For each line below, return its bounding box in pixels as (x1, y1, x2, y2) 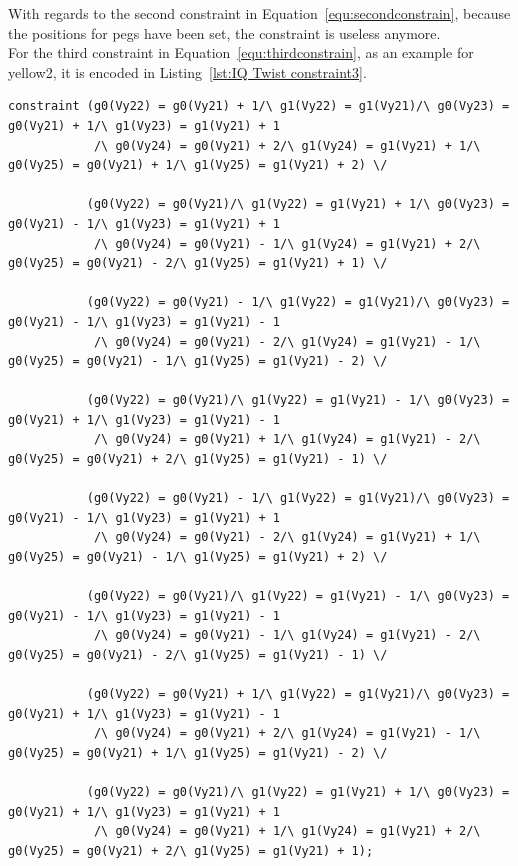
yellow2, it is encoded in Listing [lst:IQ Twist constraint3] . (8, 61, 367, 82)
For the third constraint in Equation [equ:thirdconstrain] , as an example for (8, 42, 474, 63)
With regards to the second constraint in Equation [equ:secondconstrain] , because (8, 3, 511, 23)
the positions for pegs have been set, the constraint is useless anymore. (8, 22, 441, 43)
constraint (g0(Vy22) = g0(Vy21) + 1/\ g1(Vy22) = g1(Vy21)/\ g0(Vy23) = (8, 99, 510, 114)
